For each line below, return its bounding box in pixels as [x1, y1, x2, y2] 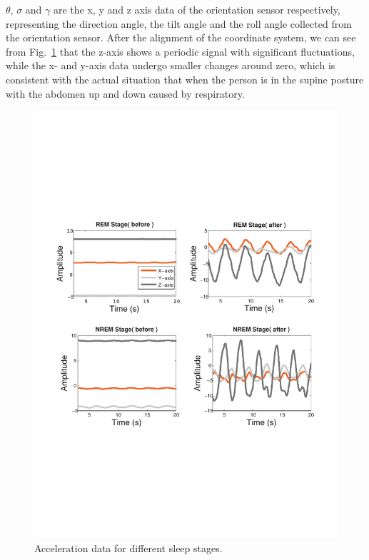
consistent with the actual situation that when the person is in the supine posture [6, 71, 364, 86]
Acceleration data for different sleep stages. [34, 540, 223, 555]
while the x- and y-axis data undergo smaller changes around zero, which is [6, 58, 335, 73]
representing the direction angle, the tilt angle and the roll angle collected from [6, 16, 352, 31]
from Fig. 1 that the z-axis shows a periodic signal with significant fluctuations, [6, 44, 355, 58]
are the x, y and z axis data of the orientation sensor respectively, [53, 2, 340, 16]
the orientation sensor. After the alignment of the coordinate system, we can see [6, 30, 356, 45]
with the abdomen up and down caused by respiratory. [6, 86, 245, 101]
